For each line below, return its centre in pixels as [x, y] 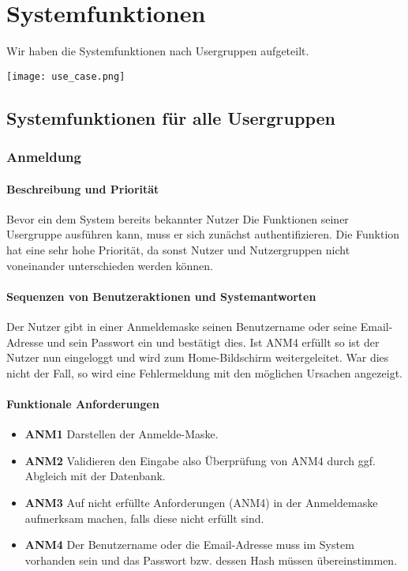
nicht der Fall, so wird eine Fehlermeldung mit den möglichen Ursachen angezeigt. [204, 372]
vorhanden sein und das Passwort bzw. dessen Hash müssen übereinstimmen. [211, 560]
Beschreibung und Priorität [83, 188]
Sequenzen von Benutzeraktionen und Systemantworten [161, 296]
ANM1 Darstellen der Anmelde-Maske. [122, 434]
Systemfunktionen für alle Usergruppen [171, 117]
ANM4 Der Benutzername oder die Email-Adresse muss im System [189, 545]
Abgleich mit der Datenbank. [95, 476]
